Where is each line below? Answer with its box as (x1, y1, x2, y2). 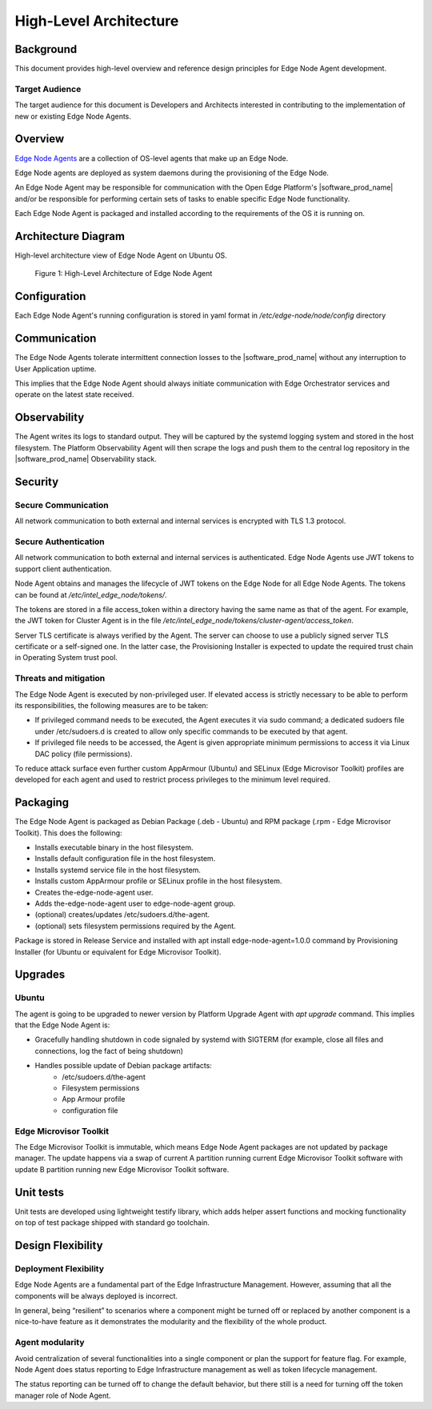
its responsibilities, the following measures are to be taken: (14, 700, 209, 710)
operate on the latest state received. (14, 390, 134, 399)
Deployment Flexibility (14, 1263, 104, 1274)
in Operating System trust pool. (14, 653, 118, 662)
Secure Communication (14, 499, 109, 510)
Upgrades (14, 968, 66, 982)
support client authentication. (14, 564, 112, 574)
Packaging (14, 796, 70, 810)
